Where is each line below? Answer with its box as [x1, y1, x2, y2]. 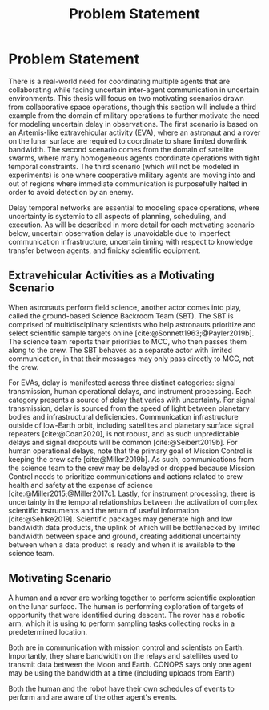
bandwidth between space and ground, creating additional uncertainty [8, 531, 242, 541]
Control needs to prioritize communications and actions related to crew [8, 471, 243, 481]
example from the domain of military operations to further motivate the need [8, 110, 260, 120]
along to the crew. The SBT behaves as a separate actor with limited [8, 345, 232, 355]
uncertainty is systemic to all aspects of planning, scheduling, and [8, 211, 227, 221]
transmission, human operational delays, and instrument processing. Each [8, 386, 252, 396]
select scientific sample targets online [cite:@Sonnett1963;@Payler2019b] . [8, 328, 255, 338]
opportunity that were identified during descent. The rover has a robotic [8, 610, 246, 619]
